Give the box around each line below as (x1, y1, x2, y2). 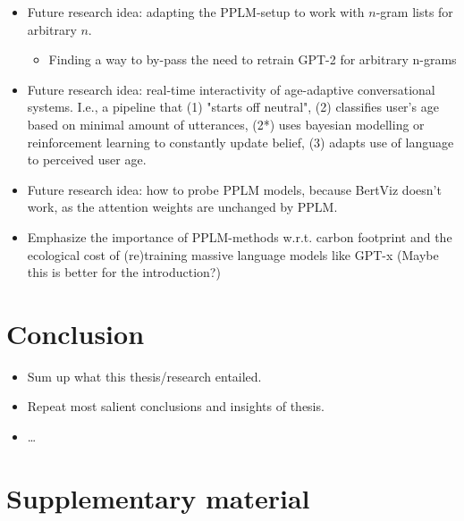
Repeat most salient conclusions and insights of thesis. (27, 397, 325, 416)
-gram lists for (375, 3, 453, 21)
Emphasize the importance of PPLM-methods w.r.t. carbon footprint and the (27, 227, 452, 246)
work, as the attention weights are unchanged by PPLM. (27, 197, 338, 216)
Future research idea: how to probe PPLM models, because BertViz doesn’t (27, 180, 442, 198)
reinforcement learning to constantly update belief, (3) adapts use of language (27, 132, 454, 151)
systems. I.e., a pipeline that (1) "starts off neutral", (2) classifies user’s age (27, 97, 439, 116)
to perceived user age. (27, 150, 147, 169)
